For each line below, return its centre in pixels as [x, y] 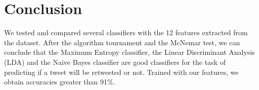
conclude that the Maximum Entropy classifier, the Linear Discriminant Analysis [129, 52]
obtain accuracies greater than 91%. [60, 82]
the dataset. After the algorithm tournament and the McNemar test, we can [122, 42]
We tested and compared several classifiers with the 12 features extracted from [126, 32]
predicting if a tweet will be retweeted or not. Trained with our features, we [121, 72]
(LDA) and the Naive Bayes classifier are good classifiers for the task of [115, 62]
